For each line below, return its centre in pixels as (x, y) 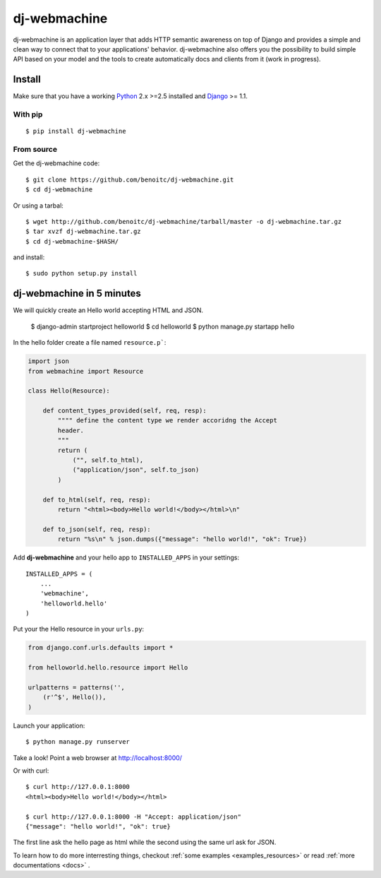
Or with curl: (31, 771)
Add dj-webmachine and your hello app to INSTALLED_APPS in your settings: (126, 557)
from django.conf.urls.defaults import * (101, 648)
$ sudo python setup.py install (81, 273)
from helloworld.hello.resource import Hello (108, 668)
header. (71, 430)
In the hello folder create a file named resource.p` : (90, 343)
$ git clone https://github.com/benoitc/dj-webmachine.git (130, 179)
